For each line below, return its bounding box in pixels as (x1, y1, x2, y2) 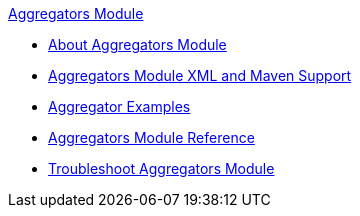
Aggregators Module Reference (48, 129, 255, 146)
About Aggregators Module (48, 36, 227, 53)
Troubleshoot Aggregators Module (48, 160, 275, 177)
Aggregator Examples (48, 98, 191, 115)
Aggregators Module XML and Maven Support (48, 67, 352, 84)
